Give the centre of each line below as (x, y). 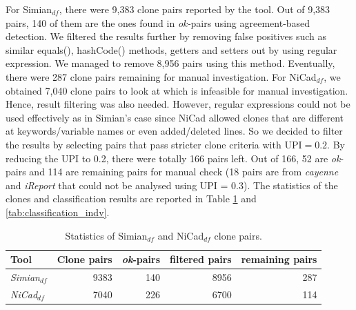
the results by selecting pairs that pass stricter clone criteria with (144, 144)
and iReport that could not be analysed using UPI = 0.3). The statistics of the (172, 185)
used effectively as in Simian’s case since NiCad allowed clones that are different (175, 117)
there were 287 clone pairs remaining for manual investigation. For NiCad (161, 76)
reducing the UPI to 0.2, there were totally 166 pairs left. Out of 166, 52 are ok (173, 158)
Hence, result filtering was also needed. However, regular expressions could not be (178, 104)
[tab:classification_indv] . (58, 212)
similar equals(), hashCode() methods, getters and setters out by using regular (171, 49)
